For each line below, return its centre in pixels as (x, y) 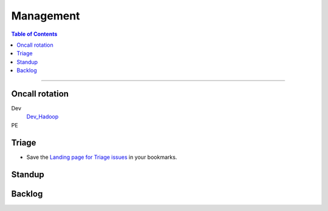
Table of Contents (34, 34)
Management (46, 16)
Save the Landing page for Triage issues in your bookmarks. (102, 157)
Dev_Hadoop (43, 117)
